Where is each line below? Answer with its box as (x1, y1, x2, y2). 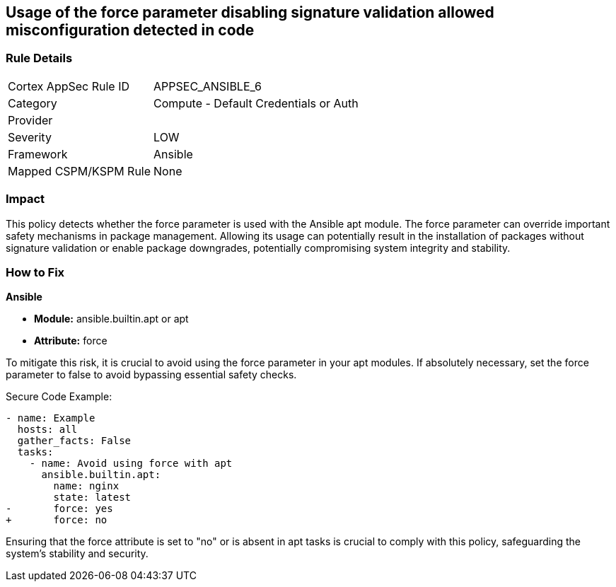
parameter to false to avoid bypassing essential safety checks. (6, 368, 297, 381)
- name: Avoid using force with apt (29, 458, 233, 470)
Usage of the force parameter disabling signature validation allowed (6, 4, 494, 21)
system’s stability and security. (6, 547, 149, 560)
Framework (8, 146, 68, 161)
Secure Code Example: (6, 390, 112, 403)
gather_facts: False (17, 435, 132, 447)
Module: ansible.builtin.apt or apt (34, 313, 189, 325)
